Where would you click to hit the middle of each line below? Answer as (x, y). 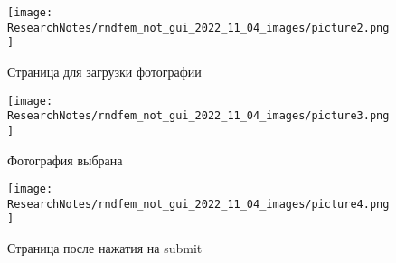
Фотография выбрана (65, 160)
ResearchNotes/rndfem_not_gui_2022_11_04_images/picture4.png (198, 204)
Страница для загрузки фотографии (104, 71)
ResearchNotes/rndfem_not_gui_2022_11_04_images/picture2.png (198, 28)
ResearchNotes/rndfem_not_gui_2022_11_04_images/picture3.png (198, 116)
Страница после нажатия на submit (105, 248)
